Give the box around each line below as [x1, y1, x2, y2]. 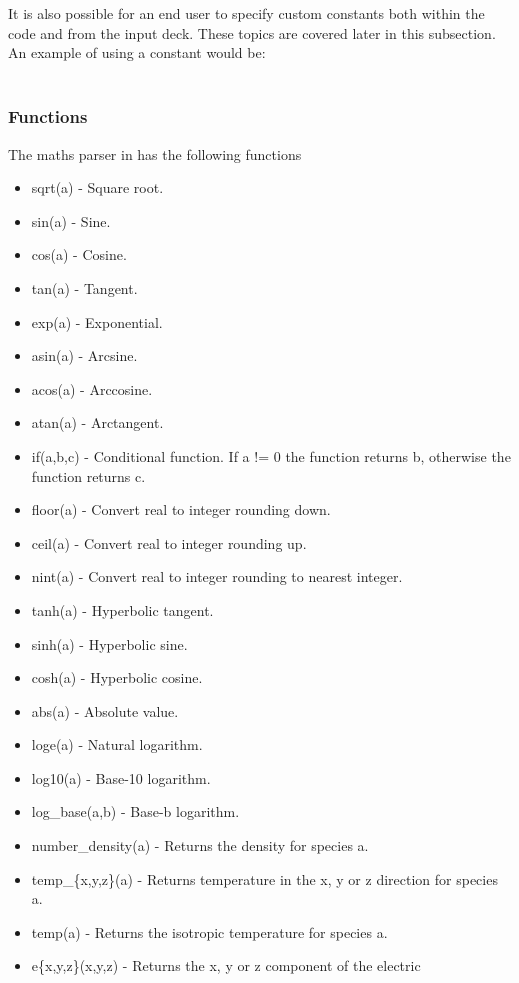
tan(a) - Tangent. [31, 277, 138, 298]
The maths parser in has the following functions [8, 143, 302, 164]
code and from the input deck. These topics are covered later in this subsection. [8, 22, 496, 43]
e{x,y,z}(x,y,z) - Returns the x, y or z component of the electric [31, 955, 421, 976]
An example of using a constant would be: [8, 42, 266, 63]
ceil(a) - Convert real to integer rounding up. [31, 532, 307, 553]
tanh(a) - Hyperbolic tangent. [31, 599, 214, 620]
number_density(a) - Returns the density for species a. [31, 835, 369, 856]
